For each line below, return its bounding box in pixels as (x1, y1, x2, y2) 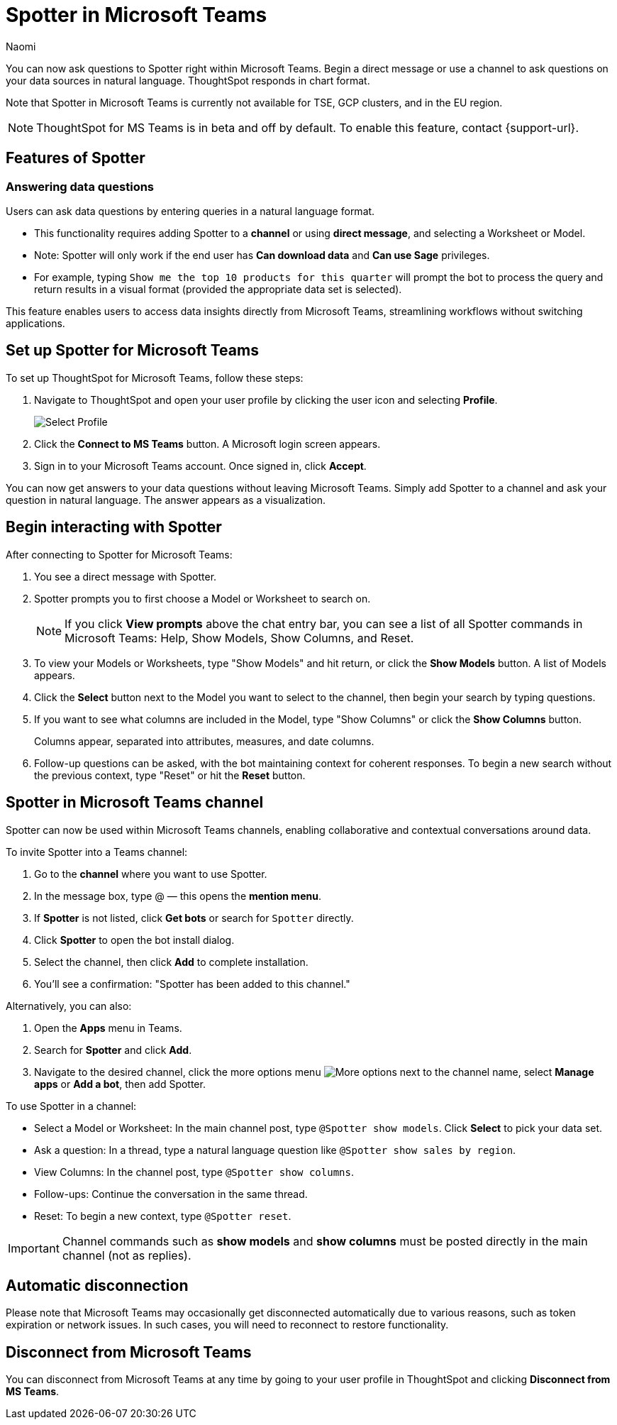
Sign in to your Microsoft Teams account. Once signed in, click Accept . (34, 459, 367, 472)
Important (8, 1240, 60, 1255)
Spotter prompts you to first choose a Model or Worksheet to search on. (34, 592, 371, 605)
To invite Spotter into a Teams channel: (6, 845, 188, 858)
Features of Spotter (6, 149, 145, 167)
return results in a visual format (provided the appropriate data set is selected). (34, 282, 402, 295)
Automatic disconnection (6, 1276, 189, 1294)
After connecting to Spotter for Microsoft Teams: (6, 548, 233, 561)
